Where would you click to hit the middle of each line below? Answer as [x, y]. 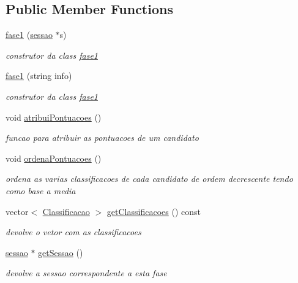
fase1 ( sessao [29, 35]
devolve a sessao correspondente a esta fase [86, 273]
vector [17, 211]
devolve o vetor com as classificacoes [73, 232]
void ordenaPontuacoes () [54, 158]
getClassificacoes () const [154, 211]
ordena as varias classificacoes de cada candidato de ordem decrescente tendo [149, 179]
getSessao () [61, 252]
